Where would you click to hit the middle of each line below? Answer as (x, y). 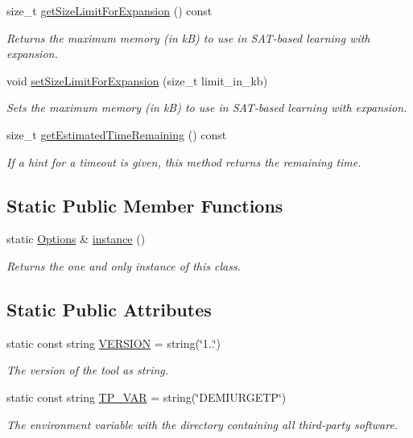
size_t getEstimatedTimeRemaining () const (117, 134)
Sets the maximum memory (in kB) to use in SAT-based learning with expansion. (207, 107)
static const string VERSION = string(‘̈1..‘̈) (114, 343)
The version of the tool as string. (88, 370)
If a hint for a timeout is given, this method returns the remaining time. (184, 161)
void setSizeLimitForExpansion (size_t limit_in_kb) (137, 80)
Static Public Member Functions (145, 205)
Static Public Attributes (109, 309)
